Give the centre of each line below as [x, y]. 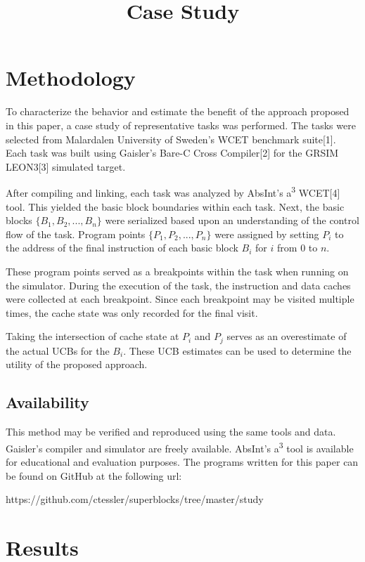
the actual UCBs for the [58, 350]
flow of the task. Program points [76, 234]
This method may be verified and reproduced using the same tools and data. [171, 432]
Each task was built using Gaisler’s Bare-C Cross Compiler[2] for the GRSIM [172, 153]
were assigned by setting [267, 234]
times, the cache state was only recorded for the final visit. [132, 312]
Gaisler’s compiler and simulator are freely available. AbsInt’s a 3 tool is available [180, 447]
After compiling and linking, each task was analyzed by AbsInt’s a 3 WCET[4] [173, 191]
